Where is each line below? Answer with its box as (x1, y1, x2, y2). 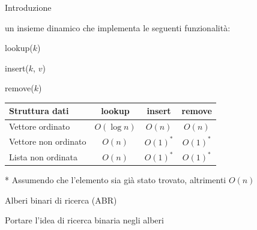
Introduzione (5, 1, 52, 13)
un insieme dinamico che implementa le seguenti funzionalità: (5, 21, 231, 34)
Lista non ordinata (9, 150, 77, 163)
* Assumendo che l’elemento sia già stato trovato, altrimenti (5, 174, 226, 186)
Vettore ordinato (9, 120, 70, 133)
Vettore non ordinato (9, 135, 86, 148)
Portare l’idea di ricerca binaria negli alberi (5, 214, 164, 226)
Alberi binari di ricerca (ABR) (5, 193, 117, 206)
